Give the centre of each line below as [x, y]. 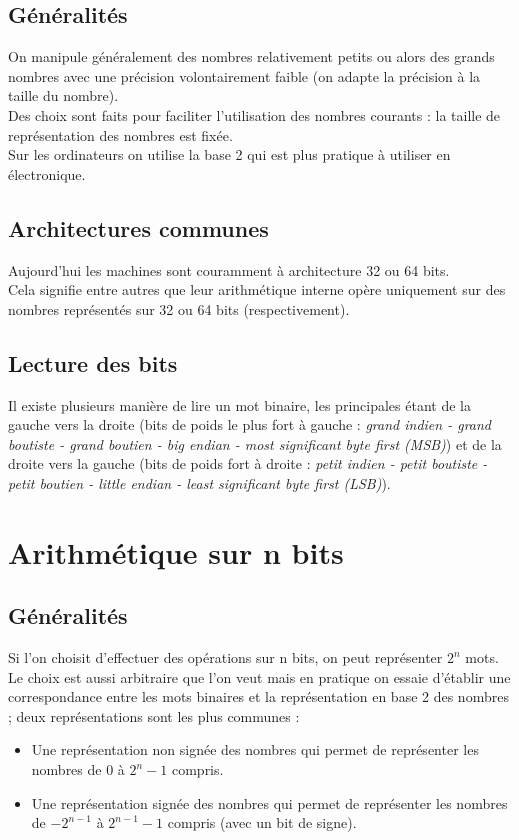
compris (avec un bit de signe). [262, 822]
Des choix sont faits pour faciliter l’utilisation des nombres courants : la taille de [254, 114]
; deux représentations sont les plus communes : [154, 715]
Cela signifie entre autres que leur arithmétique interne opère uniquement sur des [257, 289]
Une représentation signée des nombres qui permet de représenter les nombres [269, 802]
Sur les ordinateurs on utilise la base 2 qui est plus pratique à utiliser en [229, 154]
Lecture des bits [93, 362]
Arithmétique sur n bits [176, 551]
